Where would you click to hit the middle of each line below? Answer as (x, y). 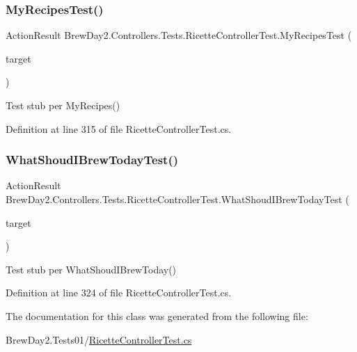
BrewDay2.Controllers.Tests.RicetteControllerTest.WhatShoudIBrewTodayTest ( (177, 199)
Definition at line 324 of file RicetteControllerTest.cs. (119, 293)
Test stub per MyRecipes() (63, 105)
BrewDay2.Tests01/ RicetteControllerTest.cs (99, 339)
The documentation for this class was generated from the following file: (157, 315)
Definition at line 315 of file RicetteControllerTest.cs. (119, 128)
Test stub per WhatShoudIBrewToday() (91, 269)
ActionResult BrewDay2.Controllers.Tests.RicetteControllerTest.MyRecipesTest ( (179, 35)
